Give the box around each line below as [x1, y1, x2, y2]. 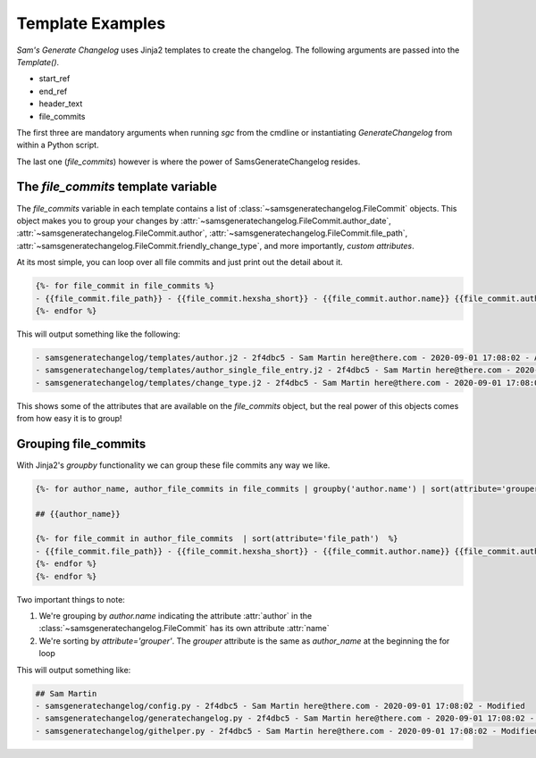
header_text [38, 98, 83, 109]
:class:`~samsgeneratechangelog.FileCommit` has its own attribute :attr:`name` [38, 623, 330, 634]
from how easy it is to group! [16, 413, 122, 424]
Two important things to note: [16, 594, 125, 604]
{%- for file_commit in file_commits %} [35, 281, 214, 291]
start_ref [38, 73, 71, 84]
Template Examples [16, 13, 166, 33]
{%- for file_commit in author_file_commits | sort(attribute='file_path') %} [35, 534, 398, 544]
